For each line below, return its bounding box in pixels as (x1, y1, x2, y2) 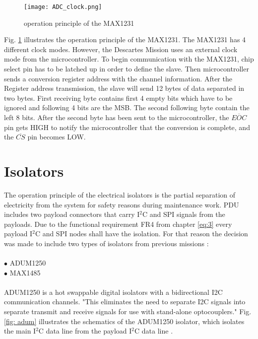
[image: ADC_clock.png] (24, 3, 102, 10)
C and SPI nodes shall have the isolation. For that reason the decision (35, 228, 248, 239)
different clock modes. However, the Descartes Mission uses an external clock (4, 44, 238, 54)
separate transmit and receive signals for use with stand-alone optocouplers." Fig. (4, 306, 252, 317)
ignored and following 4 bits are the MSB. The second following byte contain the (4, 102, 250, 113)
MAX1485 (9, 267, 41, 277)
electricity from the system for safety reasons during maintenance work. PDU (4, 199, 239, 209)
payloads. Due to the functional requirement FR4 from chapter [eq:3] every (4, 218, 232, 229)
